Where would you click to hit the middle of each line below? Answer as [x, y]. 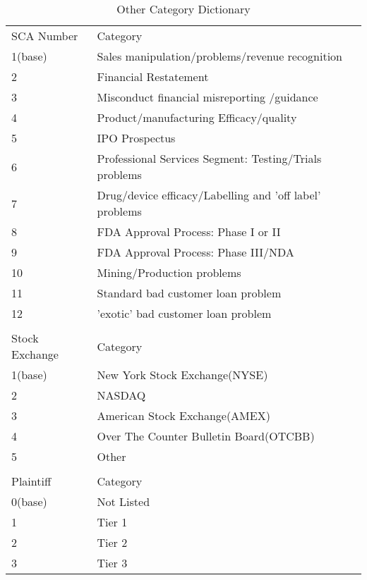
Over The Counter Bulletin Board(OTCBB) [206, 436]
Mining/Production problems [169, 272]
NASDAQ [121, 395]
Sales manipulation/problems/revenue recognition [219, 56]
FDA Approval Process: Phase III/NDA [195, 252]
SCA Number [45, 36]
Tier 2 [112, 542]
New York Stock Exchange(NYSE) [182, 375]
